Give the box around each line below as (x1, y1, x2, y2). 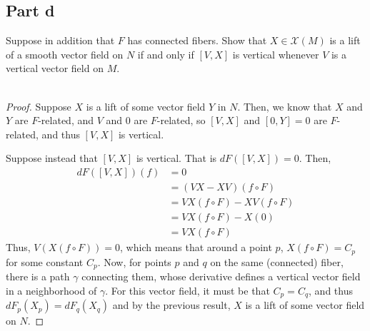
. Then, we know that (237, 98, 332, 113)
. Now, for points (97, 254, 171, 269)
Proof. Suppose (6, 98, 71, 113)
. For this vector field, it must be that (105, 282, 270, 297)
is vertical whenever (232, 46, 319, 61)
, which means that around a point (120, 240, 272, 255)
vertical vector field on (6, 61, 104, 76)
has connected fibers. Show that (127, 33, 267, 48)
